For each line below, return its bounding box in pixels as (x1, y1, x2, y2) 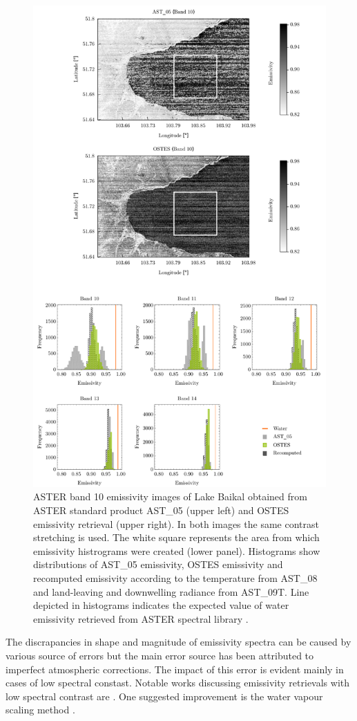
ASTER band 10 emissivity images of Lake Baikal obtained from (33, 489, 307, 504)
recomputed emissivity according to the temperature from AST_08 (33, 570, 318, 585)
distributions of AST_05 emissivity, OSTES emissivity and (33, 557, 283, 572)
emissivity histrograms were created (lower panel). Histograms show (33, 543, 320, 558)
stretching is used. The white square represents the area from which (33, 530, 320, 545)
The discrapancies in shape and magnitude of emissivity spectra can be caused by (6, 635, 351, 649)
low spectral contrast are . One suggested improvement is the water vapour (6, 688, 323, 703)
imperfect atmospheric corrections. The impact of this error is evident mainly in (6, 661, 344, 676)
